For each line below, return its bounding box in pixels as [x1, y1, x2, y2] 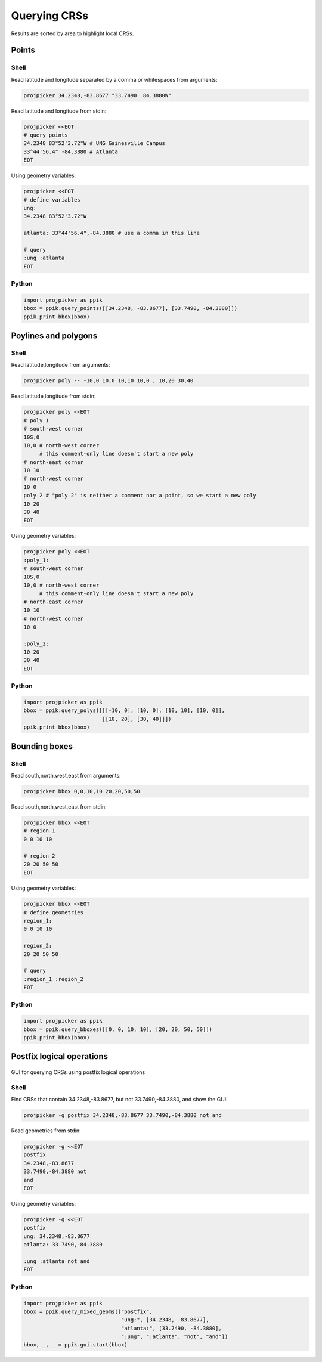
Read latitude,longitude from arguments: [11, 361, 110, 369]
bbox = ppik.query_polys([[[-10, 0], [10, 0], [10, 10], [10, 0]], [23, 707, 225, 714]
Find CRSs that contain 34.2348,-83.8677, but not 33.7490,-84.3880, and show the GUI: [11, 1096, 228, 1103]
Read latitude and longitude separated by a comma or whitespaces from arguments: [11, 76, 218, 83]
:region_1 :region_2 [23, 976, 83, 982]
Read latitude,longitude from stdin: [11, 392, 96, 400]
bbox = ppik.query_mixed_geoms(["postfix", [23, 1308, 153, 1315]
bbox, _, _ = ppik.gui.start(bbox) [23, 1342, 128, 1348]
